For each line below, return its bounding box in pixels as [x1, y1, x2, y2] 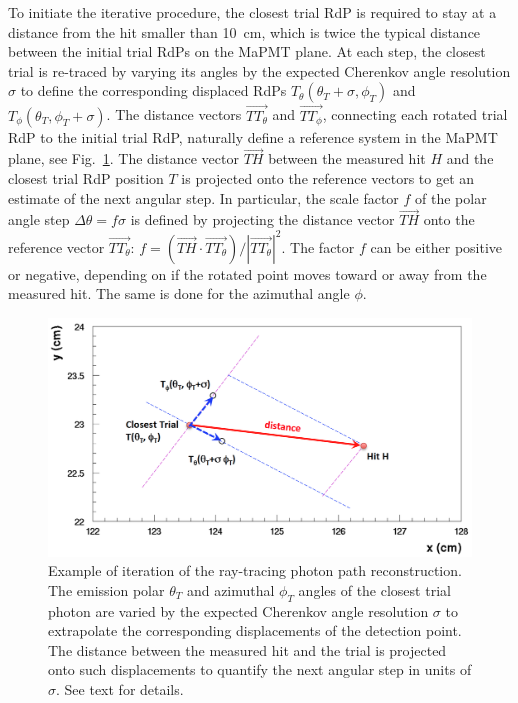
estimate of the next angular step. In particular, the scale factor [8, 187, 399, 208]
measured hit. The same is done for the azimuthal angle [8, 283, 350, 304]
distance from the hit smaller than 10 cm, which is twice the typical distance [8, 21, 481, 42]
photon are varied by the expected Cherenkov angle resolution [48, 600, 429, 621]
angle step [8, 209, 70, 230]
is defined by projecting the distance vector [130, 209, 395, 230]
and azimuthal [186, 579, 275, 600]
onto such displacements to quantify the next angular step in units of [48, 659, 472, 680]
